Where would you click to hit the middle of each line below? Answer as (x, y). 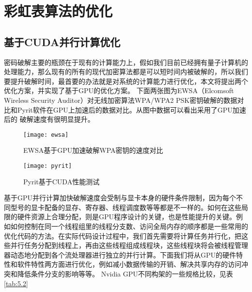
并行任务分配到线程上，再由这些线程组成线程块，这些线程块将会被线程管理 (129, 245)
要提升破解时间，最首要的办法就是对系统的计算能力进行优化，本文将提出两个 (126, 81)
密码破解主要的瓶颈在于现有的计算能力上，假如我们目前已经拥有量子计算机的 (126, 62)
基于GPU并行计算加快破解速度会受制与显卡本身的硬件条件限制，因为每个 (120, 198)
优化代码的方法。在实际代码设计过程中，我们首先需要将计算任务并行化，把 (123, 235)
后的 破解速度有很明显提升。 (49, 119)
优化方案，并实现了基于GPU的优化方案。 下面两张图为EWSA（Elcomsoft (119, 90)
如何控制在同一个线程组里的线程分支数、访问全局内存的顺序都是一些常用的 (129, 226)
